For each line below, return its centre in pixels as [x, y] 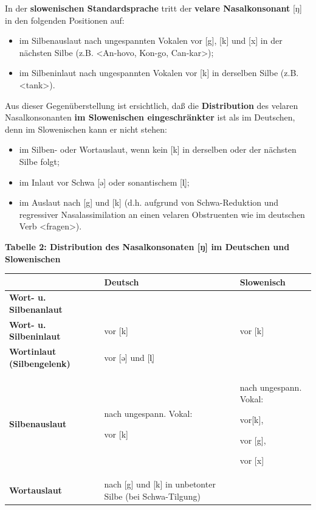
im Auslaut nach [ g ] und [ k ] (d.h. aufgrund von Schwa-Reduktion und [149, 202]
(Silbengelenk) [40, 363]
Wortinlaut [33, 351]
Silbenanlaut [36, 309]
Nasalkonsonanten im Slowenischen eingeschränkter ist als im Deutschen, [150, 117]
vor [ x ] [252, 460]
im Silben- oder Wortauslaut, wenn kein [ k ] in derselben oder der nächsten [158, 149]
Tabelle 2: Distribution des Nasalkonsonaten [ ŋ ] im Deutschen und [147, 246]
